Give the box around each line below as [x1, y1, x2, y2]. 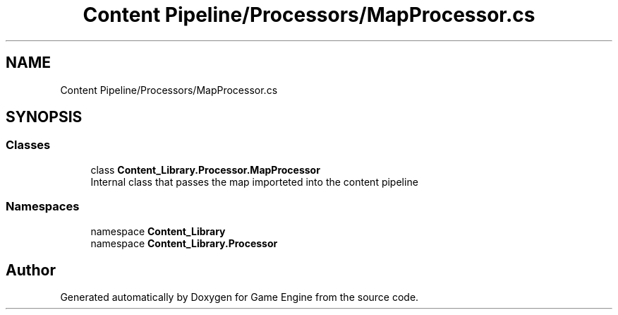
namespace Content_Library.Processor [90, 237, 278, 249]
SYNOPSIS [6, 108, 83, 126]
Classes [6, 138, 51, 153]
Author [6, 261, 56, 279]
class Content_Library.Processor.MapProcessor [90, 163, 320, 176]
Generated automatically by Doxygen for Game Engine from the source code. [60, 291, 419, 304]
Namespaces [6, 199, 80, 214]
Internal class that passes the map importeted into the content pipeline [90, 175, 418, 188]
